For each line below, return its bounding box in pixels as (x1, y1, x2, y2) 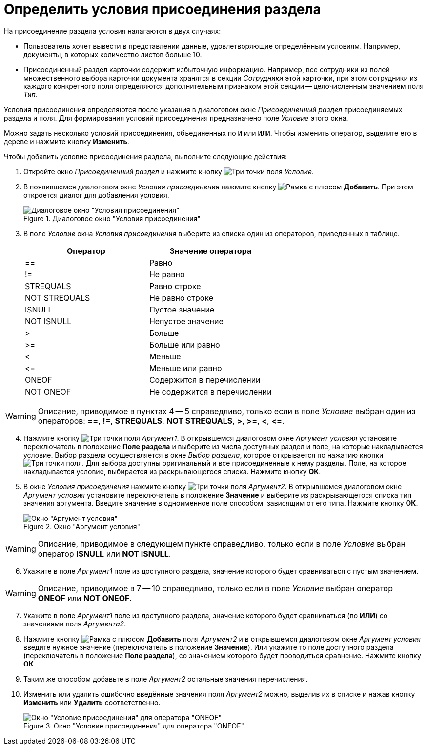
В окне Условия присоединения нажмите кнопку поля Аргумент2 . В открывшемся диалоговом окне (23, 482, 402, 491)
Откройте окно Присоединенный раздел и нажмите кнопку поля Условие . (23, 167, 314, 176)
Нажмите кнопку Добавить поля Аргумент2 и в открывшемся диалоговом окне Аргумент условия (23, 634, 421, 643)
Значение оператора (169, 246, 252, 256)
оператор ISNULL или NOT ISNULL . (38, 548, 171, 559)
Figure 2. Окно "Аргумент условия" (23, 522, 141, 531)
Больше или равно (149, 339, 220, 350)
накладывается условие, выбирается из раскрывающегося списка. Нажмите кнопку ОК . (23, 467, 321, 476)
